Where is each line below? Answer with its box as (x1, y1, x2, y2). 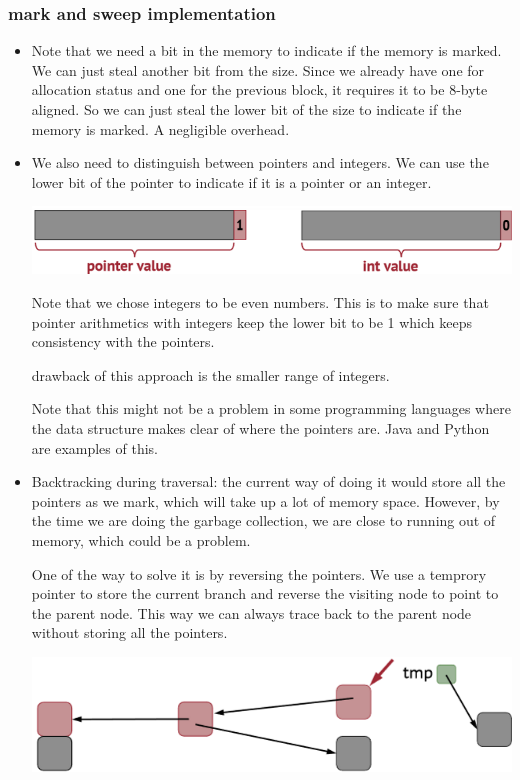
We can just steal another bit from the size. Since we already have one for (31, 59, 485, 80)
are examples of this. (31, 437, 158, 458)
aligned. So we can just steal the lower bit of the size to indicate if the (31, 99, 462, 119)
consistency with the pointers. (31, 331, 215, 352)
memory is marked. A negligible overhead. (31, 118, 290, 139)
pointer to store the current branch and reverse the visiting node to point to (31, 583, 499, 604)
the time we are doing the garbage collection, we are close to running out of (31, 510, 496, 531)
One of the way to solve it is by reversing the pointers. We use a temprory (31, 563, 487, 584)
